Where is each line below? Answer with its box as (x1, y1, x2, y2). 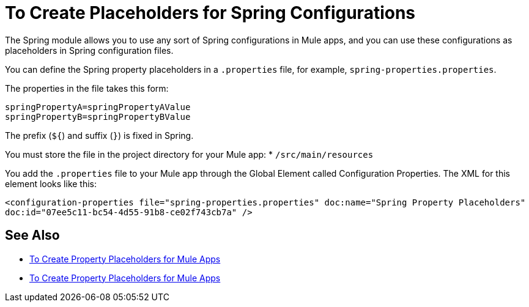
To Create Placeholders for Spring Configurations (5, 2, 416, 23)
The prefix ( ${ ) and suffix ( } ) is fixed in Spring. (5, 130, 194, 141)
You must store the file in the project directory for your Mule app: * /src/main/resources (5, 149, 374, 160)
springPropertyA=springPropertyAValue (5, 102, 191, 112)
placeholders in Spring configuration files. (5, 45, 174, 56)
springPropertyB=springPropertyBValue (5, 111, 191, 122)
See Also (5, 227, 60, 243)
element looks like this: (5, 178, 97, 189)
